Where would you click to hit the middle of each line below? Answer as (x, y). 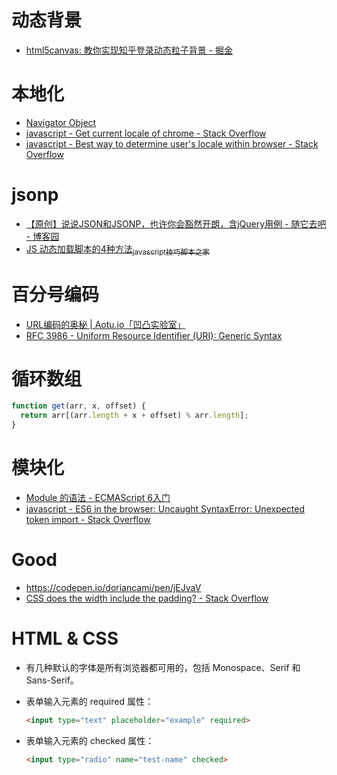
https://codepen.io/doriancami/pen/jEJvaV (113, 587)
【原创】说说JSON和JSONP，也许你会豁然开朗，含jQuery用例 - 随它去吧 (176, 223)
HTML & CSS (65, 638)
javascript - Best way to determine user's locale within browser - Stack (172, 143)
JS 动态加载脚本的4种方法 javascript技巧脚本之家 (118, 249)
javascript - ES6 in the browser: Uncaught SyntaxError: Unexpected (165, 509)
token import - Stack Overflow (88, 520)
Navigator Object (61, 122)
